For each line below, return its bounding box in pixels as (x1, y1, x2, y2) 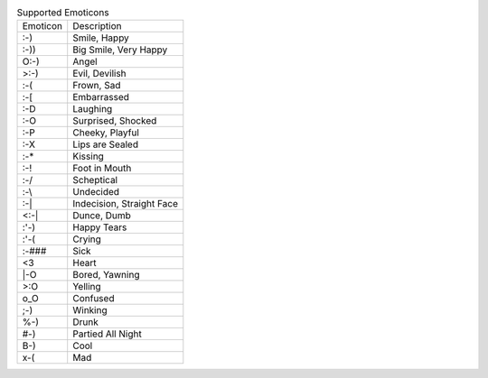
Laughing (72, 103, 113, 115)
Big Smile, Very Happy (72, 43, 168, 56)
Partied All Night (72, 327, 142, 340)
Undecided (72, 186, 120, 198)
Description (72, 20, 122, 32)
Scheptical (72, 174, 117, 187)
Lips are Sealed (72, 138, 139, 151)
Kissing (72, 150, 104, 162)
